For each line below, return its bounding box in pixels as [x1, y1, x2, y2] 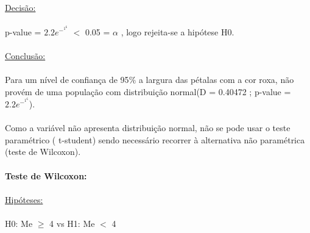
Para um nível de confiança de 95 [5, 73, 129, 86]
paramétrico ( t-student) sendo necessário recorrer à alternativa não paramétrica [5, 133, 305, 146]
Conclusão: [5, 49, 46, 62]
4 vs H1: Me [49, 217, 95, 230]
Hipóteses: [5, 193, 43, 206]
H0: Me [5, 217, 33, 230]
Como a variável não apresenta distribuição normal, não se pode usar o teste [5, 121, 291, 134]
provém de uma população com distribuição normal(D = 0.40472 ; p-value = [5, 85, 291, 98]
